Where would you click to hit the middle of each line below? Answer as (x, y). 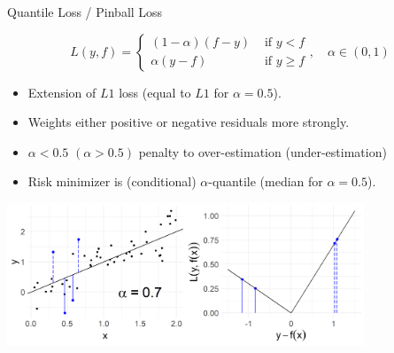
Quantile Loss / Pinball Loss (85, 12)
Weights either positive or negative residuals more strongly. (189, 122)
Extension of (62, 92)
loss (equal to (155, 92)
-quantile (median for (266, 181)
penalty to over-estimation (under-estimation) (263, 151)
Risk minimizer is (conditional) (112, 181)
